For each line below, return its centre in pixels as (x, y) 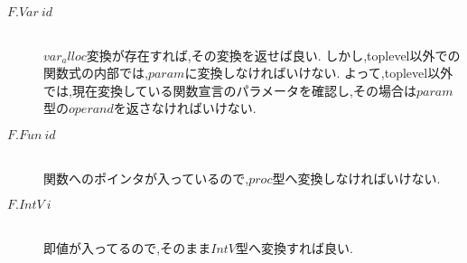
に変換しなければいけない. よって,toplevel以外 (319, 73)
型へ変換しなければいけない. (356, 178)
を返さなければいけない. (185, 108)
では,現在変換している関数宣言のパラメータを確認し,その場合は (230, 90)
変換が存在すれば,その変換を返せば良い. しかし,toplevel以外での (273, 55)
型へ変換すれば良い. (294, 247)
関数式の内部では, (96, 73)
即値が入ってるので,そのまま (127, 247)
